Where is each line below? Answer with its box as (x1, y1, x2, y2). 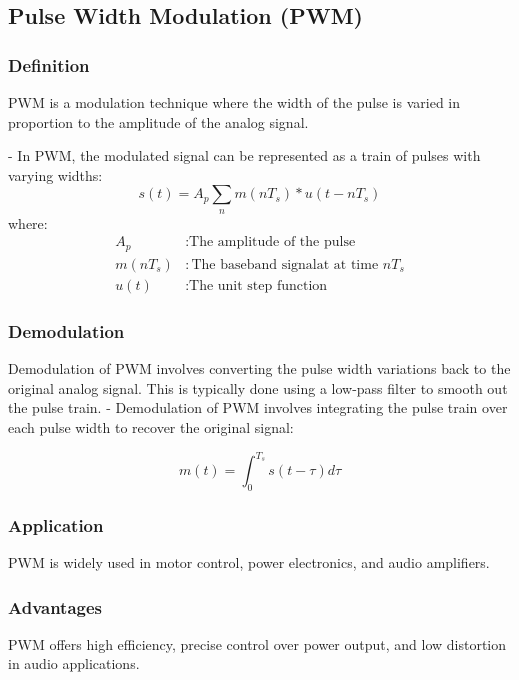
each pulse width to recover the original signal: (8, 416, 294, 437)
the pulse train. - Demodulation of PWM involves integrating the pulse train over (8, 397, 508, 418)
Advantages (8, 594, 103, 619)
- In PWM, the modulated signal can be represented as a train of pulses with (8, 145, 481, 166)
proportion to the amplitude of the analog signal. (8, 111, 309, 132)
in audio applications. (8, 653, 140, 674)
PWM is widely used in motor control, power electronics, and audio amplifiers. (8, 552, 490, 573)
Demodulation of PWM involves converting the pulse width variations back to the (8, 358, 511, 379)
